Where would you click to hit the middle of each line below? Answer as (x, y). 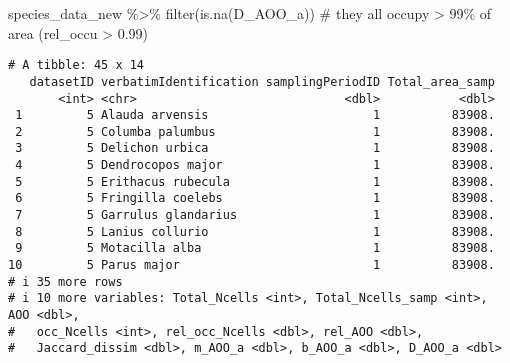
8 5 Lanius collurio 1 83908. (255, 231)
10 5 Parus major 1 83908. (251, 265)
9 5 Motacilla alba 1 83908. (255, 248)
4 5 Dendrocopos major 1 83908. (255, 165)
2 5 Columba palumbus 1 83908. (255, 131)
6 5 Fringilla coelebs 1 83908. (255, 198)
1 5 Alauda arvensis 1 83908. (255, 115)
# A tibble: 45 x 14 (76, 65)
